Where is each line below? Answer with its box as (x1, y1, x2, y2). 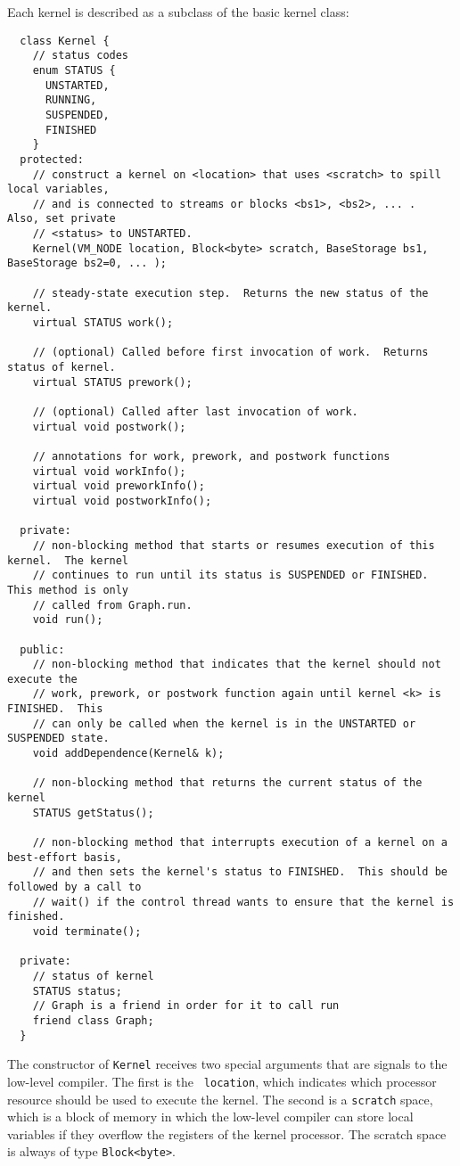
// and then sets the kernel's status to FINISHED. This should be (32, 866, 448, 879)
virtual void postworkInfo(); (32, 494, 212, 507)
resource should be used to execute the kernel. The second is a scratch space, (7, 1089, 433, 1108)
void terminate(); (32, 924, 142, 938)
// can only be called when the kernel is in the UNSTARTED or (32, 717, 416, 730)
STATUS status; (32, 984, 122, 998)
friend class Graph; (32, 1014, 154, 1027)
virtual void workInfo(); (32, 464, 186, 478)
